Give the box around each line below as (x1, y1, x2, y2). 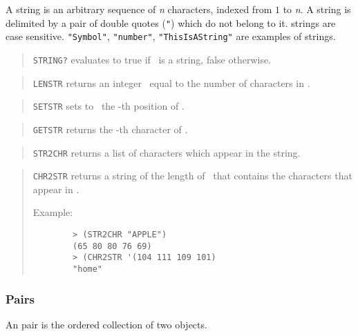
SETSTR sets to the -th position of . (32, 99, 185, 113)
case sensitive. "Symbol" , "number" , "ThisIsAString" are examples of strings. (6, 29, 336, 43)
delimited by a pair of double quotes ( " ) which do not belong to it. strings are (6, 15, 336, 30)
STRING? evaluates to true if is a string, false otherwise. (32, 52, 272, 66)
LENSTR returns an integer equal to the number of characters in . (32, 75, 310, 90)
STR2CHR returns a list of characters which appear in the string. (32, 145, 301, 159)
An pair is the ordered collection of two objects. (6, 317, 207, 331)
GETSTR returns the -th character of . (32, 121, 188, 136)
